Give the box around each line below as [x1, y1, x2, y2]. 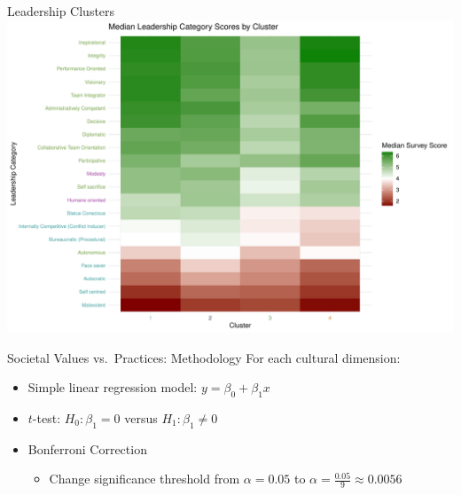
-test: [32, 408, 61, 427]
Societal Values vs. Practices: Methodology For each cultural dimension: [7, 348, 401, 366]
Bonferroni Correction [27, 439, 147, 458]
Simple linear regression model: [27, 378, 198, 397]
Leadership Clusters [7, 2, 115, 20]
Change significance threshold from [49, 469, 240, 488]
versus [124, 408, 158, 427]
